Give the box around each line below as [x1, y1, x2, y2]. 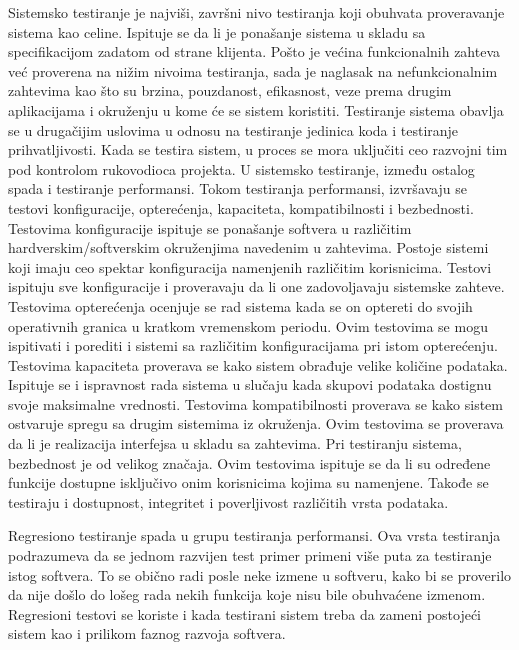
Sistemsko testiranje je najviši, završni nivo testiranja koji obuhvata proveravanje [8, 2, 505, 22]
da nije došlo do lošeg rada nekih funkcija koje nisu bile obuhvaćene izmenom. [8, 584, 486, 605]
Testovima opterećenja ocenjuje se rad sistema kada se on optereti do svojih [8, 295, 473, 316]
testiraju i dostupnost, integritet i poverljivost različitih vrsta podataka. [8, 491, 449, 512]
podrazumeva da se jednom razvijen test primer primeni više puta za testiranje [8, 545, 492, 566]
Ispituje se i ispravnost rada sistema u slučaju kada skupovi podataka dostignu [8, 374, 492, 395]
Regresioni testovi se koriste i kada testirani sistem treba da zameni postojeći [8, 603, 482, 624]
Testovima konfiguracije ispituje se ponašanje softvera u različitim [8, 217, 412, 238]
